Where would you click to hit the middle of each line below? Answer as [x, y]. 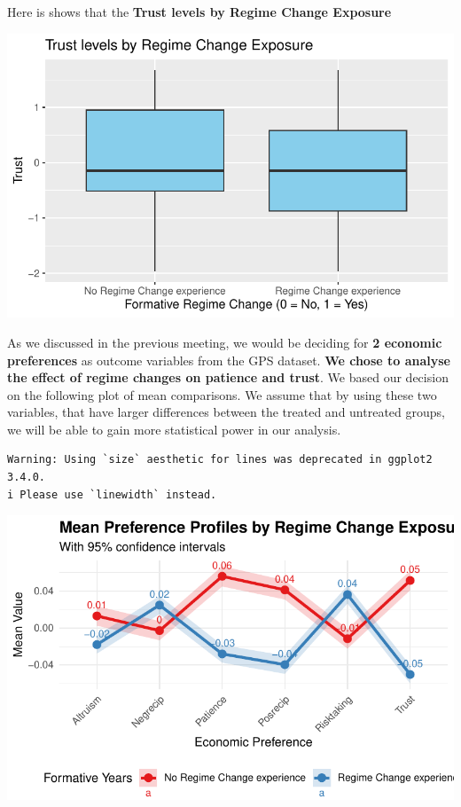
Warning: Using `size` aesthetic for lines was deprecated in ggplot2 [220, 460]
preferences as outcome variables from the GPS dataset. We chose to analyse [229, 360]
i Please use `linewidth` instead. [112, 494]
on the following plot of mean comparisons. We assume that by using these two [222, 394]
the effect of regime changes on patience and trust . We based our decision [228, 377]
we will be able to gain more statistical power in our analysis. [174, 429]
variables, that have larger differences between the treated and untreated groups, [226, 412]
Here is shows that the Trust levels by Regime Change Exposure [199, 12]
